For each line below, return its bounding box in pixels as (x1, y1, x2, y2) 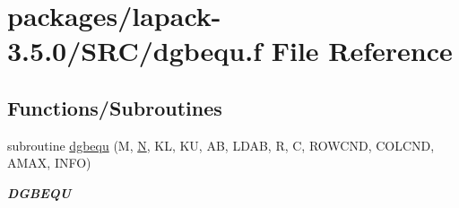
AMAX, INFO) (7, 153, 91, 172)
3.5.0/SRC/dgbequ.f (7, 32, 262, 69)
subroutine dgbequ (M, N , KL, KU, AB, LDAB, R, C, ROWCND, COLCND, (7, 135, 435, 154)
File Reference (271, 32, 453, 69)
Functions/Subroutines (7, 93, 222, 121)
